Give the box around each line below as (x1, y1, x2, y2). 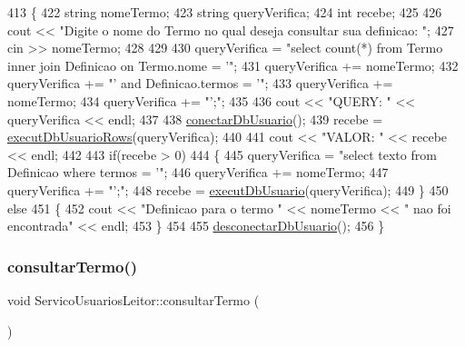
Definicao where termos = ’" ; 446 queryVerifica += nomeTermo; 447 (7, 163, 389, 182)
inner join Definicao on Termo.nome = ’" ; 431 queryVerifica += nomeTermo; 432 (7, 55, 459, 74)
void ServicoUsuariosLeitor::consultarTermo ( (7, 290, 260, 309)
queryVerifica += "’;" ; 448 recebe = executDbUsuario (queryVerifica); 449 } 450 (7, 180, 449, 199)
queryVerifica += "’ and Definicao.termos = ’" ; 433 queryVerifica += (7, 74, 393, 93)
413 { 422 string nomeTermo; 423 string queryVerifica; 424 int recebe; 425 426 (7, 3, 442, 21)
